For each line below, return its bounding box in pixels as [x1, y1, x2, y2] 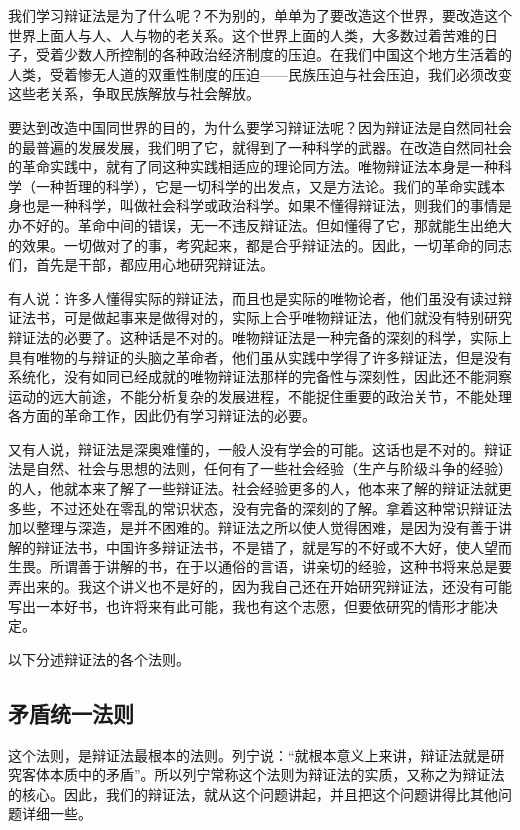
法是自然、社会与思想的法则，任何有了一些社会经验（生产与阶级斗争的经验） [8, 458, 512, 479]
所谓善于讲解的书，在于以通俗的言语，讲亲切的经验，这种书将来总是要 [49, 556, 512, 577]
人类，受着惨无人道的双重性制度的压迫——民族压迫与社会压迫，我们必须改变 [8, 63, 512, 84]
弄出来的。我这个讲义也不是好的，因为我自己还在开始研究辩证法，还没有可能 [8, 576, 512, 597]
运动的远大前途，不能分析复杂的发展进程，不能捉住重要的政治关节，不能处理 [8, 385, 512, 406]
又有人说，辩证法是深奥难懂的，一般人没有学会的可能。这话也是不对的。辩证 [8, 438, 512, 459]
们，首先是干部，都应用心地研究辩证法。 [8, 254, 274, 275]
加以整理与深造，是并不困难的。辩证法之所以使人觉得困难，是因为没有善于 [8, 517, 498, 538]
